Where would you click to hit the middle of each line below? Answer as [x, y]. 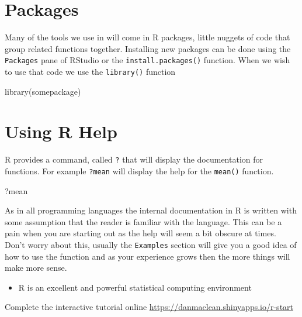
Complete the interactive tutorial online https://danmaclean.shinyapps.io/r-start [149, 307]
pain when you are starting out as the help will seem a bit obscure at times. [140, 233]
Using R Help [61, 131]
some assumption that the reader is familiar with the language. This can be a [143, 221]
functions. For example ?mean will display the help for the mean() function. [139, 171]
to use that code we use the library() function [90, 71]
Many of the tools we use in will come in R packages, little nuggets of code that [147, 37]
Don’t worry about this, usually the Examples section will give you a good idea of [151, 245]
